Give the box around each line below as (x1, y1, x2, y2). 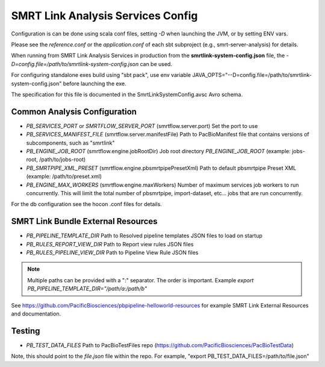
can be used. (140, 60, 173, 67)
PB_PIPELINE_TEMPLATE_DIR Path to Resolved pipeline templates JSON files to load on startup (26, 232, 263, 240)
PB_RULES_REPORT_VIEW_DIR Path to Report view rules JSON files (26, 240, 194, 247)
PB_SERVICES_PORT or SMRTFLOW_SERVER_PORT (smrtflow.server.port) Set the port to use (26, 122, 258, 129)
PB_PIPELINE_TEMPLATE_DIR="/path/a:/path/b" (27, 285, 147, 293)
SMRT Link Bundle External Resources (11, 216, 158, 226)
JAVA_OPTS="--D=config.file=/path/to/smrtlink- (192, 71, 312, 79)
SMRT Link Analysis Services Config (11, 9, 198, 22)
